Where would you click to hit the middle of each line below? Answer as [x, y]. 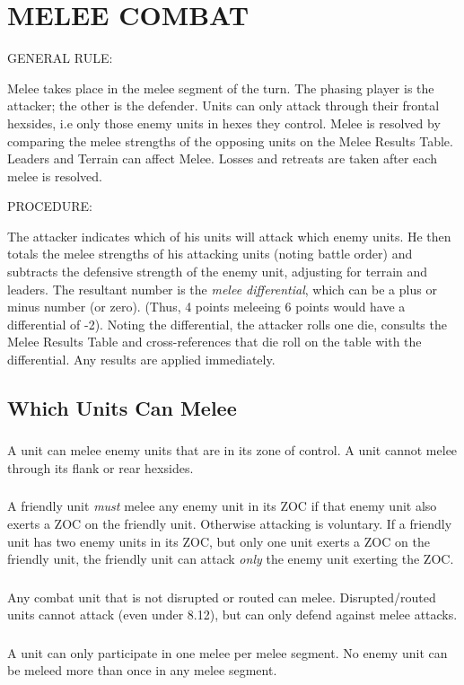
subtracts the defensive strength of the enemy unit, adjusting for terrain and [218, 272]
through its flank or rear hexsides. [101, 467]
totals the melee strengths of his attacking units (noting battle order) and [210, 254]
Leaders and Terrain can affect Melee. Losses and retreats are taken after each [222, 158]
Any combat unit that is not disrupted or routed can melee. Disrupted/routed [222, 597]
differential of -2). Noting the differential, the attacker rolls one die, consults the [227, 324]
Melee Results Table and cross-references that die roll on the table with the [214, 342]
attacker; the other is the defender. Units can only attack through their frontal [223, 105]
